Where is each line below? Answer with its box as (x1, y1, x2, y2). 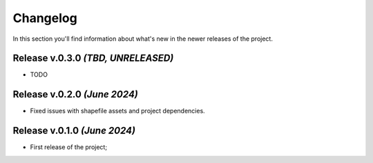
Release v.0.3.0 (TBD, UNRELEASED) (12, 52, 174, 64)
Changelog (12, 10, 77, 26)
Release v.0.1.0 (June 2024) (12, 125, 136, 137)
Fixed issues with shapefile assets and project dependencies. (30, 107, 205, 115)
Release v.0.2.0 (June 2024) (12, 88, 138, 100)
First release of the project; (30, 143, 107, 151)
